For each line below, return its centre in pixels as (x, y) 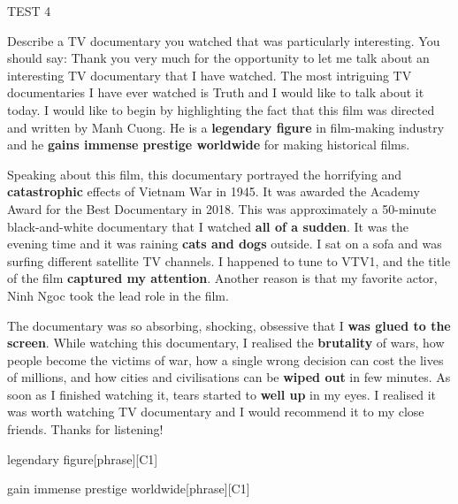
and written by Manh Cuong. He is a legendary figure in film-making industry (226, 127)
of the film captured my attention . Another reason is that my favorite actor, (222, 278)
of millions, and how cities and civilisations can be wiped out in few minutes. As (229, 377)
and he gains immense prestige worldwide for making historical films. (209, 145)
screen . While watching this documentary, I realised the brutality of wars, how (226, 343)
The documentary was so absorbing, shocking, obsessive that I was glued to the (229, 325)
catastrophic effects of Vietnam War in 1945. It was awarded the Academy (214, 191)
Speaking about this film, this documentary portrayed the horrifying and (205, 174)
